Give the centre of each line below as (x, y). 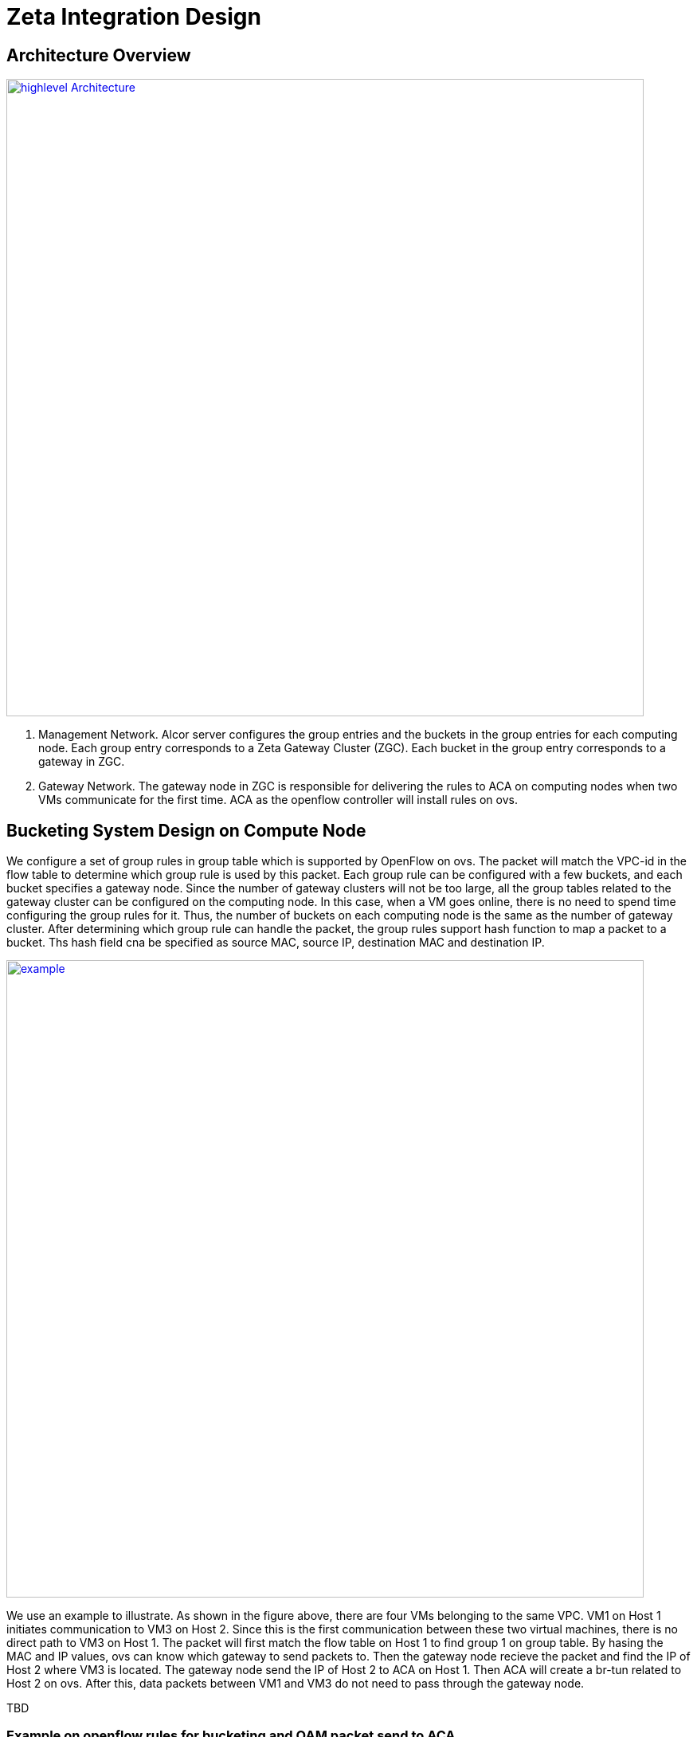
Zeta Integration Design (134, 17)
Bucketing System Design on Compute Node (186, 830)
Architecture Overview (99, 55)
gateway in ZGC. (82, 762)
